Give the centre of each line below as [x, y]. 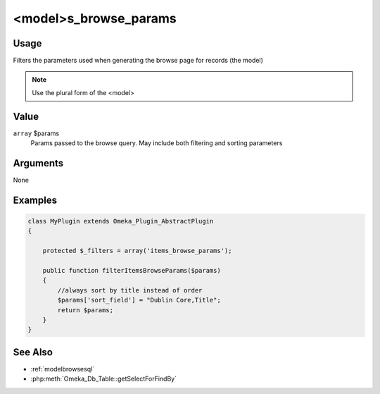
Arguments [38, 163]
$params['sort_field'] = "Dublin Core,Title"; [139, 300]
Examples [35, 200]
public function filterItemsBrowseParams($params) [132, 270]
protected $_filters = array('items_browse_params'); [137, 251]
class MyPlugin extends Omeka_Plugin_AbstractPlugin [121, 221]
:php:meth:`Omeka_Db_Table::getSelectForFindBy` [104, 379]
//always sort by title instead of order [130, 290]
